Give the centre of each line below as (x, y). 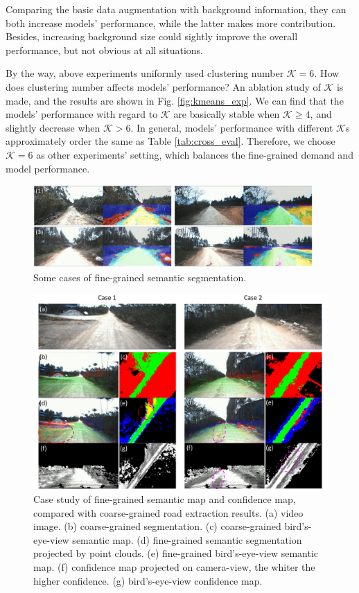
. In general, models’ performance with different (232, 127)
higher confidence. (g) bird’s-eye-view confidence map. (148, 580)
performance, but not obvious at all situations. (105, 50)
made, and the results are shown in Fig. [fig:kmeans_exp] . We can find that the (175, 100)
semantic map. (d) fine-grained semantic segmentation (187, 539)
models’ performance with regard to (82, 114)
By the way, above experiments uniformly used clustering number (145, 73)
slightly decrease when (53, 127)
